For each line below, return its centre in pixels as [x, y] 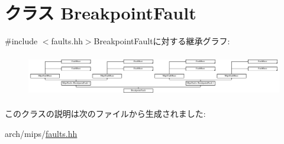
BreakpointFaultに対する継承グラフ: [162, 41]
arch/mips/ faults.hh [41, 133]
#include [21, 41]
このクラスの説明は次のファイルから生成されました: [105, 114]
